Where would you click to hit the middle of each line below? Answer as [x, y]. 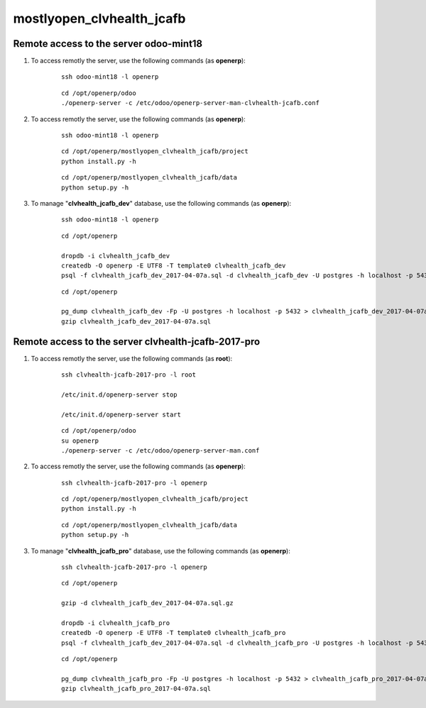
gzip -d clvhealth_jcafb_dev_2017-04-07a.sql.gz [147, 603]
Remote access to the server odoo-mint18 [108, 44]
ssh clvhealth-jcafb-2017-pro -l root [129, 375]
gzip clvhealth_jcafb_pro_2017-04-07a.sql [136, 689]
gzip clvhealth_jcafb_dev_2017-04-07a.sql [136, 321]
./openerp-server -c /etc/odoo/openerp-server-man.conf [160, 450]
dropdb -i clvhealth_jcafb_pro [116, 623]
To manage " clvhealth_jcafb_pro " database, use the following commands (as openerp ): [160, 551]
